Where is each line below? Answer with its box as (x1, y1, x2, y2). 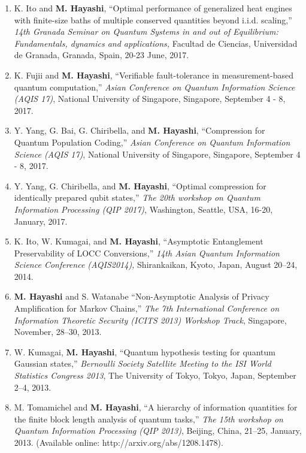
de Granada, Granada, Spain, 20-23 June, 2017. (14, 49, 189, 61)
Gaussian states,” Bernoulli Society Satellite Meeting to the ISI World (14, 357, 271, 370)
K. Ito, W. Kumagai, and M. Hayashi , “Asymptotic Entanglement (14, 235, 263, 247)
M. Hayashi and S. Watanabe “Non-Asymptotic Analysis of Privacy (14, 290, 269, 303)
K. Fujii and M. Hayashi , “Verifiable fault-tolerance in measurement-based (14, 68, 294, 81)
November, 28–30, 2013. (14, 325, 102, 338)
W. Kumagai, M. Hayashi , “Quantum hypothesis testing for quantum (14, 345, 275, 358)
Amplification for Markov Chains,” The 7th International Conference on (14, 302, 280, 315)
